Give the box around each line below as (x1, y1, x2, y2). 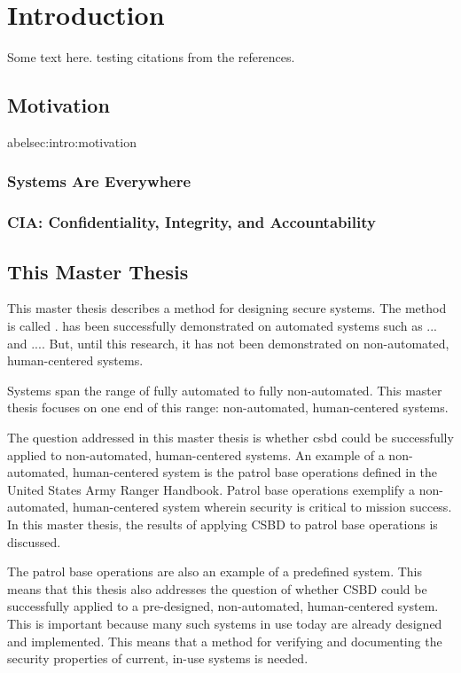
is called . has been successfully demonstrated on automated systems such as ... (7, 317, 437, 334)
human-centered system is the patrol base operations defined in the (72, 463, 438, 481)
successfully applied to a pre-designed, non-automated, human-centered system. (7, 597, 439, 615)
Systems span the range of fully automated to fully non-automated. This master (7, 380, 442, 399)
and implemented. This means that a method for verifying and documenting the (7, 631, 442, 650)
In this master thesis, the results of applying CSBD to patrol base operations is (7, 514, 438, 533)
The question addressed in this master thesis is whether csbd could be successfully (7, 427, 454, 446)
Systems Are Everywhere (7, 170, 191, 192)
